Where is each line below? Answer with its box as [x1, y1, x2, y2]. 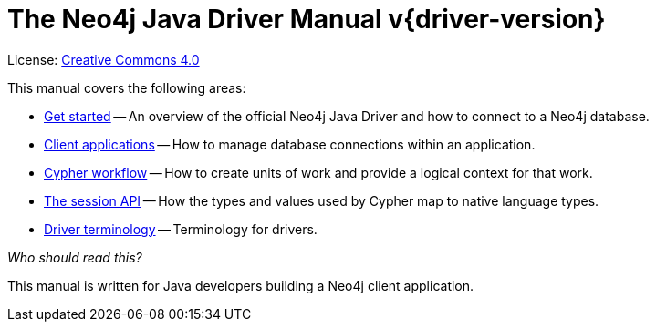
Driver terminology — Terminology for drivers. [44, 221, 318, 237]
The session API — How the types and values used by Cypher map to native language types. [44, 192, 599, 209]
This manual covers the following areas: [7, 79, 246, 96]
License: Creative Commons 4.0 [7, 51, 200, 67]
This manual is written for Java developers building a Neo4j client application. [7, 277, 474, 293]
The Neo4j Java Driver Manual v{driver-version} [7, 4, 606, 35]
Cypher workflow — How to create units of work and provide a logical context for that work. [44, 164, 593, 180]
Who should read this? [7, 249, 142, 265]
